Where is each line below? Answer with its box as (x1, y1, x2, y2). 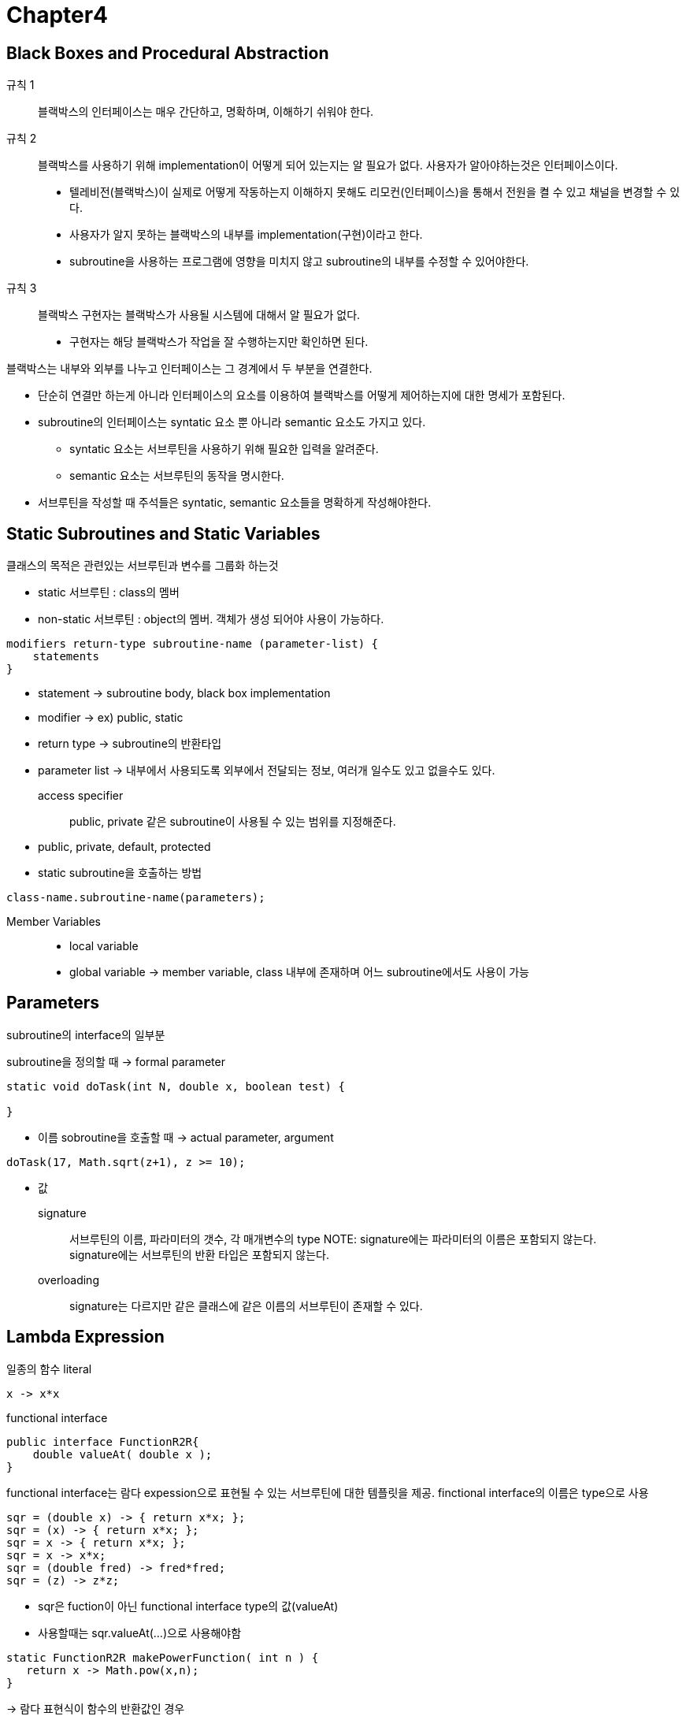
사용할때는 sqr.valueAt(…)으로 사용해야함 (38, 1625, 242, 1640)
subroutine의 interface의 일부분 (6, 1027, 165, 1042)
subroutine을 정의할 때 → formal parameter (6, 1054, 225, 1068)
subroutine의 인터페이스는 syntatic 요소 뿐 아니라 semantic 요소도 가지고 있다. (38, 415, 426, 429)
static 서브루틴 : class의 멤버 (38, 585, 180, 600)
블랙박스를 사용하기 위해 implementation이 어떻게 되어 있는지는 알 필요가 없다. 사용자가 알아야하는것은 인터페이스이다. (38, 158, 618, 173)
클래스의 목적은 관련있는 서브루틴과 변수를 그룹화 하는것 (6, 559, 279, 573)
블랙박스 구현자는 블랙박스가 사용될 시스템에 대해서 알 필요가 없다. (38, 308, 361, 322)
